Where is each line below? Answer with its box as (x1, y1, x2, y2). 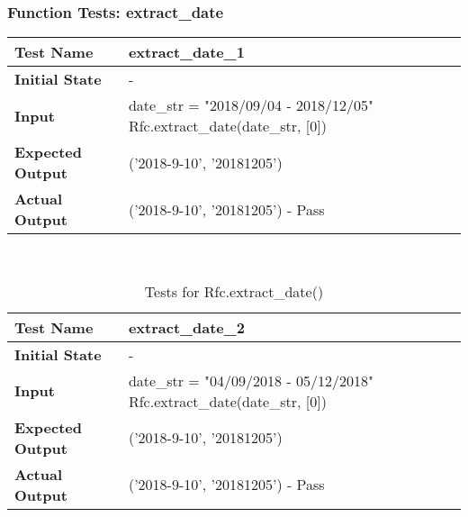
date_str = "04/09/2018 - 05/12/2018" (128, 369, 374, 391)
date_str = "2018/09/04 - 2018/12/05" (128, 95, 374, 116)
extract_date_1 (128, 41, 245, 63)
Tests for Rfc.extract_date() (144, 280, 324, 302)
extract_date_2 (128, 316, 245, 338)
